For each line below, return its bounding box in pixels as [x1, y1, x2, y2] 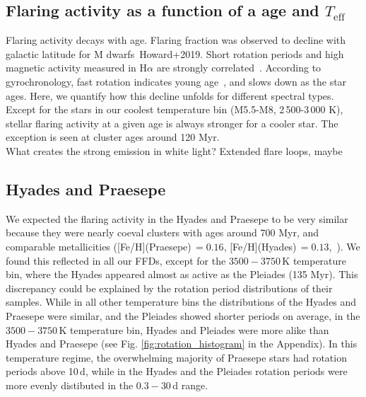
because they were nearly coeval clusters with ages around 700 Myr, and [6, 225, 319, 240]
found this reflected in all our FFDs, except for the [6, 253, 226, 267]
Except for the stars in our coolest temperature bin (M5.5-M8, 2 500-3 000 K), [6, 102, 343, 117]
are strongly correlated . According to [156, 60, 321, 75]
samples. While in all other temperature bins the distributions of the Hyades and [6, 294, 357, 309]
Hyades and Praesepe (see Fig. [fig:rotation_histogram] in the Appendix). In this [6, 336, 358, 351]
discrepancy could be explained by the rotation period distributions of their [6, 280, 333, 295]
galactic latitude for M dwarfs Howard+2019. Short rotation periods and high [6, 46, 344, 61]
